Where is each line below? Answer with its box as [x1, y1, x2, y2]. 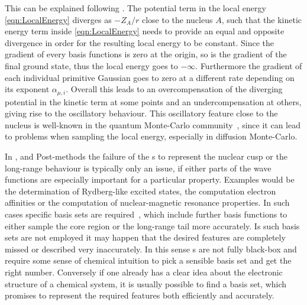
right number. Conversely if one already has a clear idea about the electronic [5, 265, 283, 278]
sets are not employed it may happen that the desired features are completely [5, 231, 286, 244]
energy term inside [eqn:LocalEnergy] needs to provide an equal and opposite [5, 25, 285, 37]
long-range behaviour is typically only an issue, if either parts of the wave [5, 161, 272, 174]
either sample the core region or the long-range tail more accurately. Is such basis [5, 219, 300, 232]
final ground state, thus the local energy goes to [5, 59, 178, 72]
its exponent [5, 83, 50, 95]
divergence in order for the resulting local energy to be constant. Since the [5, 36, 274, 48]
